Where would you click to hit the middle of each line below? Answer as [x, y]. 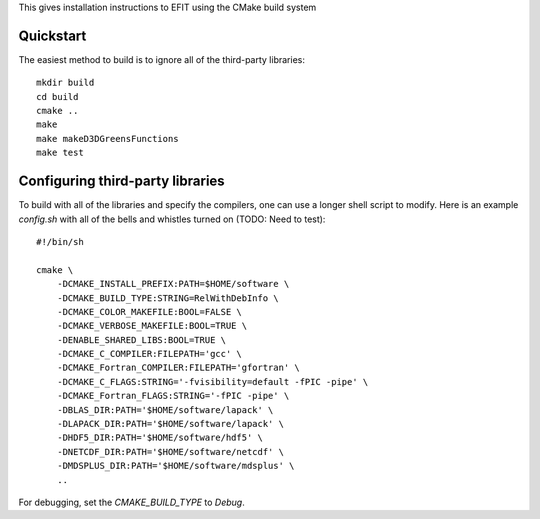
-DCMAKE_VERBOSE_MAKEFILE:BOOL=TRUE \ [152, 326]
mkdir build [65, 83]
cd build [57, 96]
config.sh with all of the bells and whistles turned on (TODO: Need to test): [172, 219]
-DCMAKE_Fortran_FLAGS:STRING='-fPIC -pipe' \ [173, 396]
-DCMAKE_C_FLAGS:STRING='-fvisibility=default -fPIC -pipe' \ [212, 381]
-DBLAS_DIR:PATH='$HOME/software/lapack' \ [165, 409]
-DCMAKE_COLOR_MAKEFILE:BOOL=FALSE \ [149, 311]
